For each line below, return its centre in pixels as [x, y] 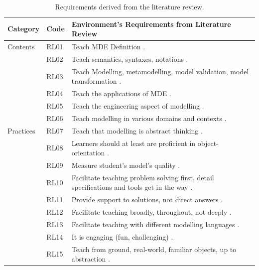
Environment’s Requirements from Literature [151, 24]
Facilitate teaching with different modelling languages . [155, 224]
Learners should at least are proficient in [133, 143]
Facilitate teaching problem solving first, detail [143, 177]
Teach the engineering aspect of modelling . [138, 106]
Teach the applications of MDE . [121, 93]
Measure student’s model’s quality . [126, 165]
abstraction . [91, 259]
